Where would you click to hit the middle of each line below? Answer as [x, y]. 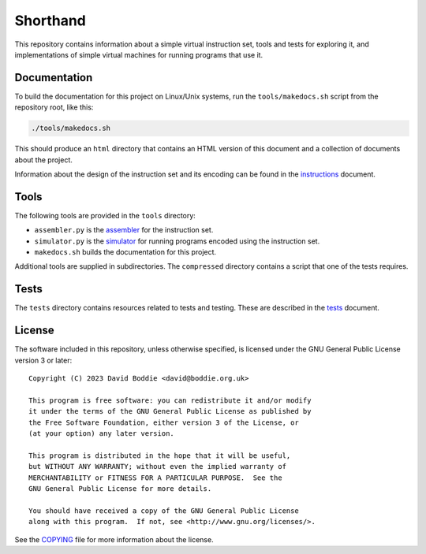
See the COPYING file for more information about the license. [114, 539]
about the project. [43, 160]
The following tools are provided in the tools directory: [105, 215]
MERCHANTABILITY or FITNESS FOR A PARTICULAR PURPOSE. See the [156, 478]
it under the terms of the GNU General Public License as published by [170, 411]
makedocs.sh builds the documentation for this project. [125, 252]
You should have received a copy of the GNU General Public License [164, 511]
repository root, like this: [54, 107]
